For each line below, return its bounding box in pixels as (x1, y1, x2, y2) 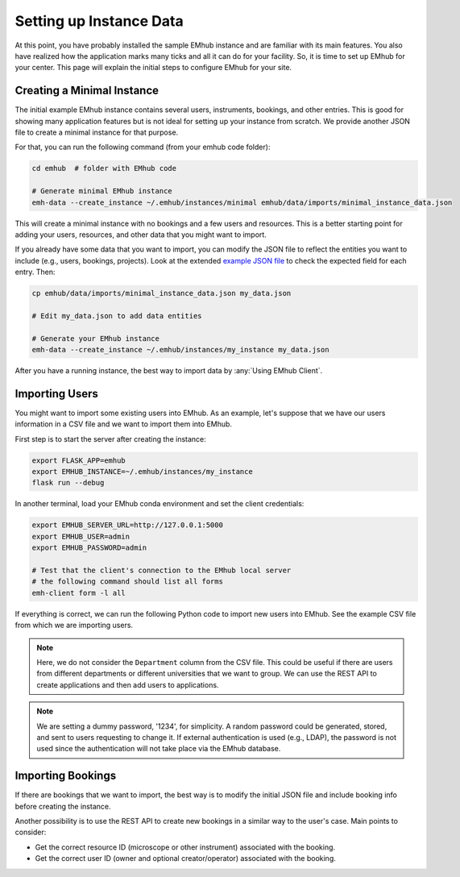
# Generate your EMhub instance (31, 334, 160, 343)
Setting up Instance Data (15, 12, 184, 30)
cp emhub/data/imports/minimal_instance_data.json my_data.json (31, 289, 292, 298)
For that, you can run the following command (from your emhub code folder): (15, 142, 271, 152)
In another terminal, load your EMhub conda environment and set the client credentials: (15, 499, 305, 509)
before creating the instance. (15, 801, 111, 811)
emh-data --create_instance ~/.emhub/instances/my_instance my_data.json (31, 345, 329, 355)
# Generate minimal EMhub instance (31, 186, 172, 196)
